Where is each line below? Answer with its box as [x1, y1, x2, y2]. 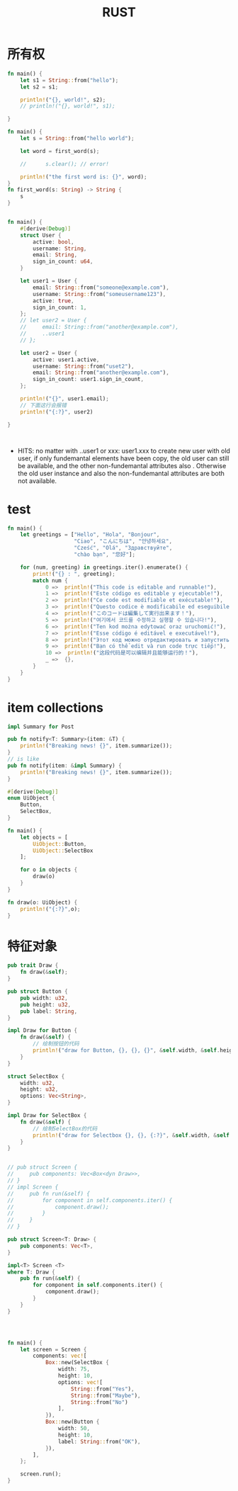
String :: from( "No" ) [70, 1398, 129, 1406]
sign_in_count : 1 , [33, 304, 87, 311]
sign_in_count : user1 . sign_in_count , [33, 376, 144, 383]
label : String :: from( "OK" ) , [57, 1438, 141, 1445]
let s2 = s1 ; [20, 83, 59, 91]
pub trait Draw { [7, 962, 59, 969]
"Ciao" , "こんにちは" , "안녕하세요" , [74, 538, 172, 545]
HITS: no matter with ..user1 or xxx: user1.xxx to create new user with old [17, 446, 230, 455]
